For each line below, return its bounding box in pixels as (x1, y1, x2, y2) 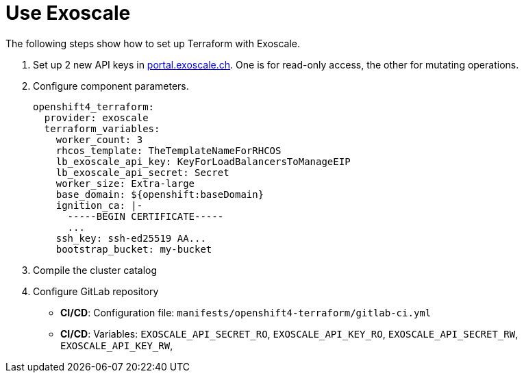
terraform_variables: (44, 123, 160, 134)
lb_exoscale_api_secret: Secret (55, 166, 229, 178)
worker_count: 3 (55, 134, 143, 145)
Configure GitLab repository (33, 285, 159, 297)
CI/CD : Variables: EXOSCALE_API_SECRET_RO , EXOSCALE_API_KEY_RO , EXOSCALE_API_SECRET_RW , (60, 327, 519, 340)
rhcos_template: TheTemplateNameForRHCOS (55, 144, 282, 156)
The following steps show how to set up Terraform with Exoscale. (5, 37, 301, 49)
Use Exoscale (5, 1, 131, 25)
